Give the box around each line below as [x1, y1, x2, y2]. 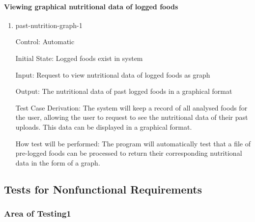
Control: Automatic [15, 36, 75, 47]
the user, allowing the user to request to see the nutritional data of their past [15, 112, 248, 122]
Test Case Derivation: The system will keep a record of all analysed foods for [15, 102, 248, 112]
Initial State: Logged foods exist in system [15, 53, 143, 63]
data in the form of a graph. [15, 157, 100, 167]
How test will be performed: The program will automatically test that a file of [15, 138, 251, 148]
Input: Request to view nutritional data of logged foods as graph [15, 69, 210, 80]
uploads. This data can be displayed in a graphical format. [15, 121, 192, 132]
